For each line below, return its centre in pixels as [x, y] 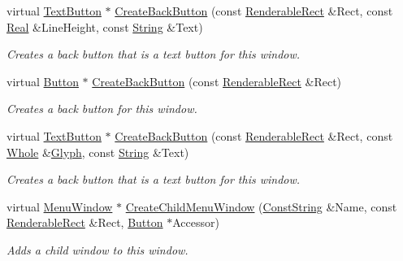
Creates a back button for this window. [102, 109]
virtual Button [43, 81]
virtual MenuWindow [60, 206]
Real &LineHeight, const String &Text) [105, 26]
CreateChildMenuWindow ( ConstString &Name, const [261, 206]
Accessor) [196, 222]
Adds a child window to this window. [97, 249]
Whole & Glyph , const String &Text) [98, 152]
